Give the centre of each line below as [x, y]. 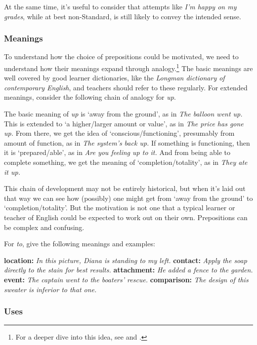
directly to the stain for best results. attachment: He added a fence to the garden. [128, 270]
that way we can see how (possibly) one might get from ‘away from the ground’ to [128, 198]
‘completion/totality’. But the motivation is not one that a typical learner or [120, 208]
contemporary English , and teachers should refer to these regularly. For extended [126, 87]
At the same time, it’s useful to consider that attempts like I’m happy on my [120, 6]
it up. [12, 172]
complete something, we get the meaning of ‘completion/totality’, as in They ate [126, 162]
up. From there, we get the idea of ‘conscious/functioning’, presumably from [119, 133]
